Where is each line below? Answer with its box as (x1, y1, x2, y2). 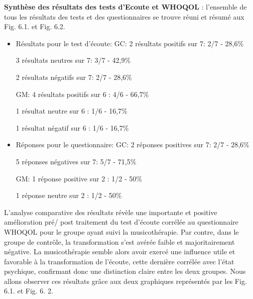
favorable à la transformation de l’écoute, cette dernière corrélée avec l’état (4, 256, 234, 266)
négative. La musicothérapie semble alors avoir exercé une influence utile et (4, 246, 235, 257)
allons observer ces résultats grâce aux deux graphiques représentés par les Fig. (4, 275, 247, 286)
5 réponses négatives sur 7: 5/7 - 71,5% (16, 156, 137, 166)
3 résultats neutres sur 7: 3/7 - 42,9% (16, 55, 131, 65)
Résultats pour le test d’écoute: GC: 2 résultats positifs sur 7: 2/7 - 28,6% (16, 38, 244, 48)
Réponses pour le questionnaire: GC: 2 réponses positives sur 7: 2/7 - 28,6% (16, 139, 249, 150)
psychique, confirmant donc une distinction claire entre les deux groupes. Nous (4, 266, 246, 276)
